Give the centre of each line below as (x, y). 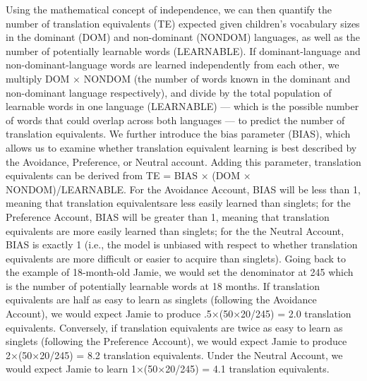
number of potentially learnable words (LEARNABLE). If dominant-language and (183, 50)
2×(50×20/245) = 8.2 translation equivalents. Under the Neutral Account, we (174, 355)
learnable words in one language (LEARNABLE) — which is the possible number (182, 106)
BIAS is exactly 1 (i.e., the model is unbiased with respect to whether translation (182, 244)
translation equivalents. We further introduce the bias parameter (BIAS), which (178, 134)
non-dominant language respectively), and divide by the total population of (169, 92)
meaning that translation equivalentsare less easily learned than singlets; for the (178, 203)
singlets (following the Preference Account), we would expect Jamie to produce (176, 341)
